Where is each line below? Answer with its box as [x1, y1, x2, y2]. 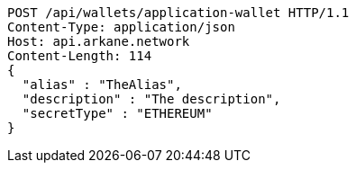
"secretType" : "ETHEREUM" [22, 106, 213, 121]
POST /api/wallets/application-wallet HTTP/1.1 [7, 5, 350, 20]
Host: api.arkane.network [7, 34, 190, 49]
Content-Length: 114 [7, 49, 152, 63]
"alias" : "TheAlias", [22, 77, 182, 92]
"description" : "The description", [22, 92, 281, 106]
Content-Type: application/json [7, 20, 235, 34]
